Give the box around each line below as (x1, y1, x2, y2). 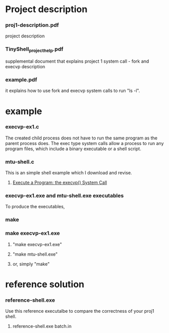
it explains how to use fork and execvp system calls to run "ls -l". (5, 87, 140, 94)
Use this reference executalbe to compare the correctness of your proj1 (5, 308, 154, 314)
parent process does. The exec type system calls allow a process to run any (5, 140, 164, 146)
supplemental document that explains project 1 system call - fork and (5, 58, 149, 64)
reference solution (5, 278, 85, 290)
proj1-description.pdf (5, 22, 59, 29)
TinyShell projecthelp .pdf (5, 45, 64, 54)
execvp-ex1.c (5, 123, 39, 130)
